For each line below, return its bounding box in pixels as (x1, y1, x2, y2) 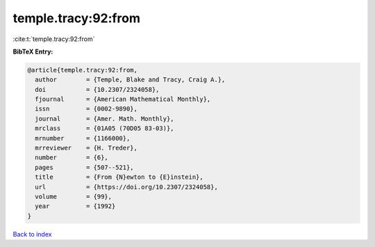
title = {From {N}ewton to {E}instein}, (35, 173, 204, 181)
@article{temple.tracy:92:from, (27, 66, 138, 74)
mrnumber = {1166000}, (35, 134, 131, 142)
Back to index (12, 230, 52, 238)
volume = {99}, (35, 193, 112, 200)
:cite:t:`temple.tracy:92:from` (12, 35, 95, 43)
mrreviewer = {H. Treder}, (35, 144, 138, 152)
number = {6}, (35, 154, 109, 161)
